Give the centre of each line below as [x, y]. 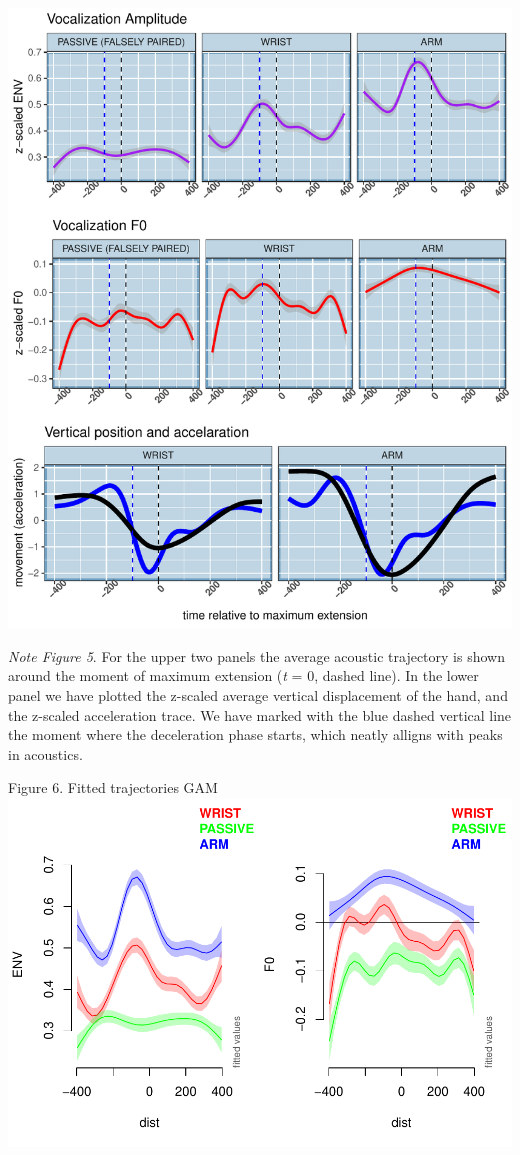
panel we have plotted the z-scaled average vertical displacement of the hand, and [258, 695]
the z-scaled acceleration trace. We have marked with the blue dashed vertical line [260, 714]
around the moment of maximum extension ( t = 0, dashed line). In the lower [243, 675]
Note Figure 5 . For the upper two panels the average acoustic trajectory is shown [256, 655]
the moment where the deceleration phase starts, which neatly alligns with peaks [255, 734]
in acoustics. [45, 753]
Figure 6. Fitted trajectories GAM [113, 787]
